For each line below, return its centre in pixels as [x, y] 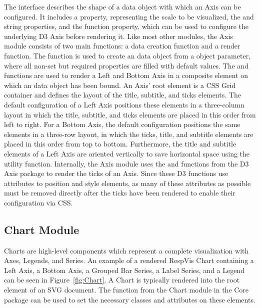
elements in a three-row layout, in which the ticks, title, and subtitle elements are [129, 134]
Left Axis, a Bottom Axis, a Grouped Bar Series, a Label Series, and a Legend [124, 270]
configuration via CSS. [38, 202]
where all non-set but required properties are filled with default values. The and [126, 65]
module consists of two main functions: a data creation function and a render [122, 46]
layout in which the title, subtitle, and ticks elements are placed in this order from [130, 114]
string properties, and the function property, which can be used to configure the [126, 26]
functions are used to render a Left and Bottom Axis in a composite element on [126, 75]
